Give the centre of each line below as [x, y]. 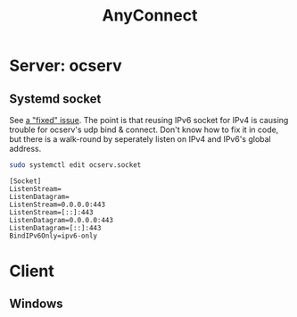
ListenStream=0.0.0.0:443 [57, 204]
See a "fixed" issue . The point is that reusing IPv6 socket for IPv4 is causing [149, 120]
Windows [36, 304]
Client [32, 271]
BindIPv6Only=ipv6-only [54, 236]
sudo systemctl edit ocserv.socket [75, 165]
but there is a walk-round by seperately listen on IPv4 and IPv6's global [140, 139]
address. [25, 149]
